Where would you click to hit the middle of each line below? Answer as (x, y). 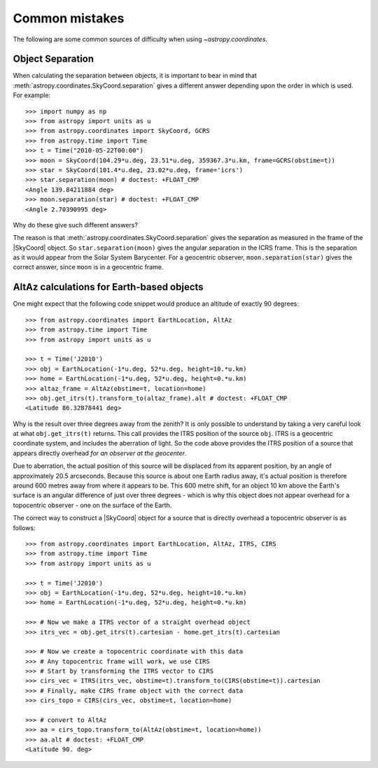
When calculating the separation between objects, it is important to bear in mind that (135, 76)
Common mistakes (69, 18)
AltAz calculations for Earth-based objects (108, 287)
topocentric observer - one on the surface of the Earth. (92, 505)
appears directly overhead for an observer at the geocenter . (100, 453)
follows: (24, 527)
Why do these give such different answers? (75, 225)
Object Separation (54, 59)
